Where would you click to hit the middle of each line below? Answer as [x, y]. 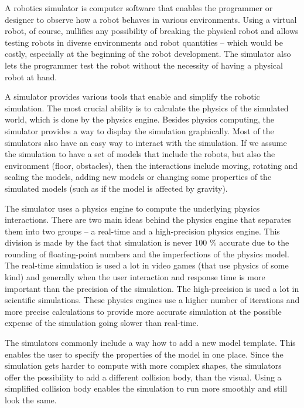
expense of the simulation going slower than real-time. [102, 323]
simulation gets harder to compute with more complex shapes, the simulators [143, 365]
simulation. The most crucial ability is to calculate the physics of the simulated [147, 108]
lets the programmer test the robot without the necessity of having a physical [144, 65]
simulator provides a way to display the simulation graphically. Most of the [139, 130]
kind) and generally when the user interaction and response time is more [135, 277]
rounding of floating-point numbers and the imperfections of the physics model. [147, 254]
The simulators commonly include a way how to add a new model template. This [150, 343]
